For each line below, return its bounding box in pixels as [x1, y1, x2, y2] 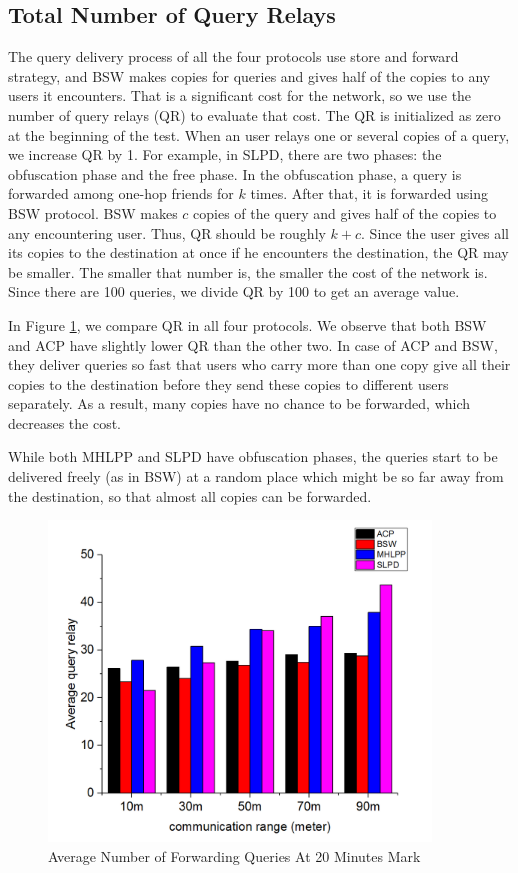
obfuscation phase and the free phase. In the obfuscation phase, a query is [8, 163, 462, 184]
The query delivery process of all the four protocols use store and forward [8, 46, 459, 67]
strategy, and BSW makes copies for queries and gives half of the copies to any [8, 65, 491, 86]
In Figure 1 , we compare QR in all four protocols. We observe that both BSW [8, 314, 487, 335]
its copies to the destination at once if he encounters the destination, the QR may [8, 242, 509, 263]
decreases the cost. [8, 412, 122, 433]
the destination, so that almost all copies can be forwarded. [8, 485, 372, 506]
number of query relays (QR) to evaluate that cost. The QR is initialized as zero [8, 104, 501, 125]
